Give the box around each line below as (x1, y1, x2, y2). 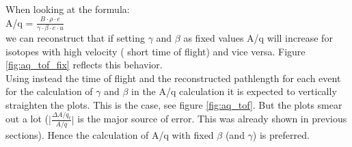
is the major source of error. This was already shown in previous (77, 111, 347, 126)
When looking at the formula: (5, 2, 130, 16)
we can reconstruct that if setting (5, 30, 145, 44)
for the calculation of (5, 84, 93, 98)
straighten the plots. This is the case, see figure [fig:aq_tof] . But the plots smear (5, 97, 342, 111)
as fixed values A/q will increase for (183, 30, 333, 44)
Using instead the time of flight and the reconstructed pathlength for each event (5, 70, 341, 85)
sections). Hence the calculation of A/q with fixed (5, 128, 214, 142)
